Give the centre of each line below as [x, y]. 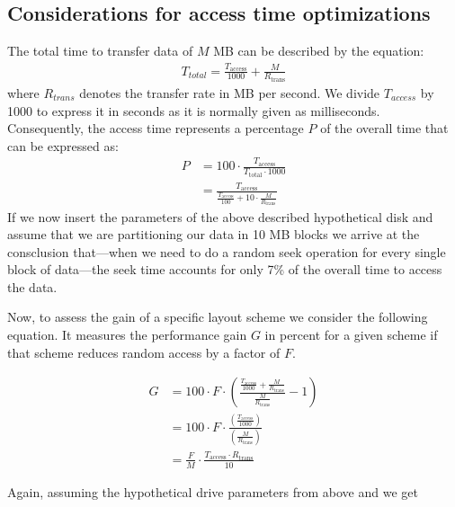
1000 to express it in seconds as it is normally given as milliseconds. [194, 110]
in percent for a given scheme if [351, 335]
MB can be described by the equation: [319, 51]
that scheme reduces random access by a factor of [144, 352]
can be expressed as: [63, 145]
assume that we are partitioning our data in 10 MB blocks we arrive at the [214, 234]
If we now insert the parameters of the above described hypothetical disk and [220, 216]
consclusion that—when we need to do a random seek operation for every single [227, 251]
